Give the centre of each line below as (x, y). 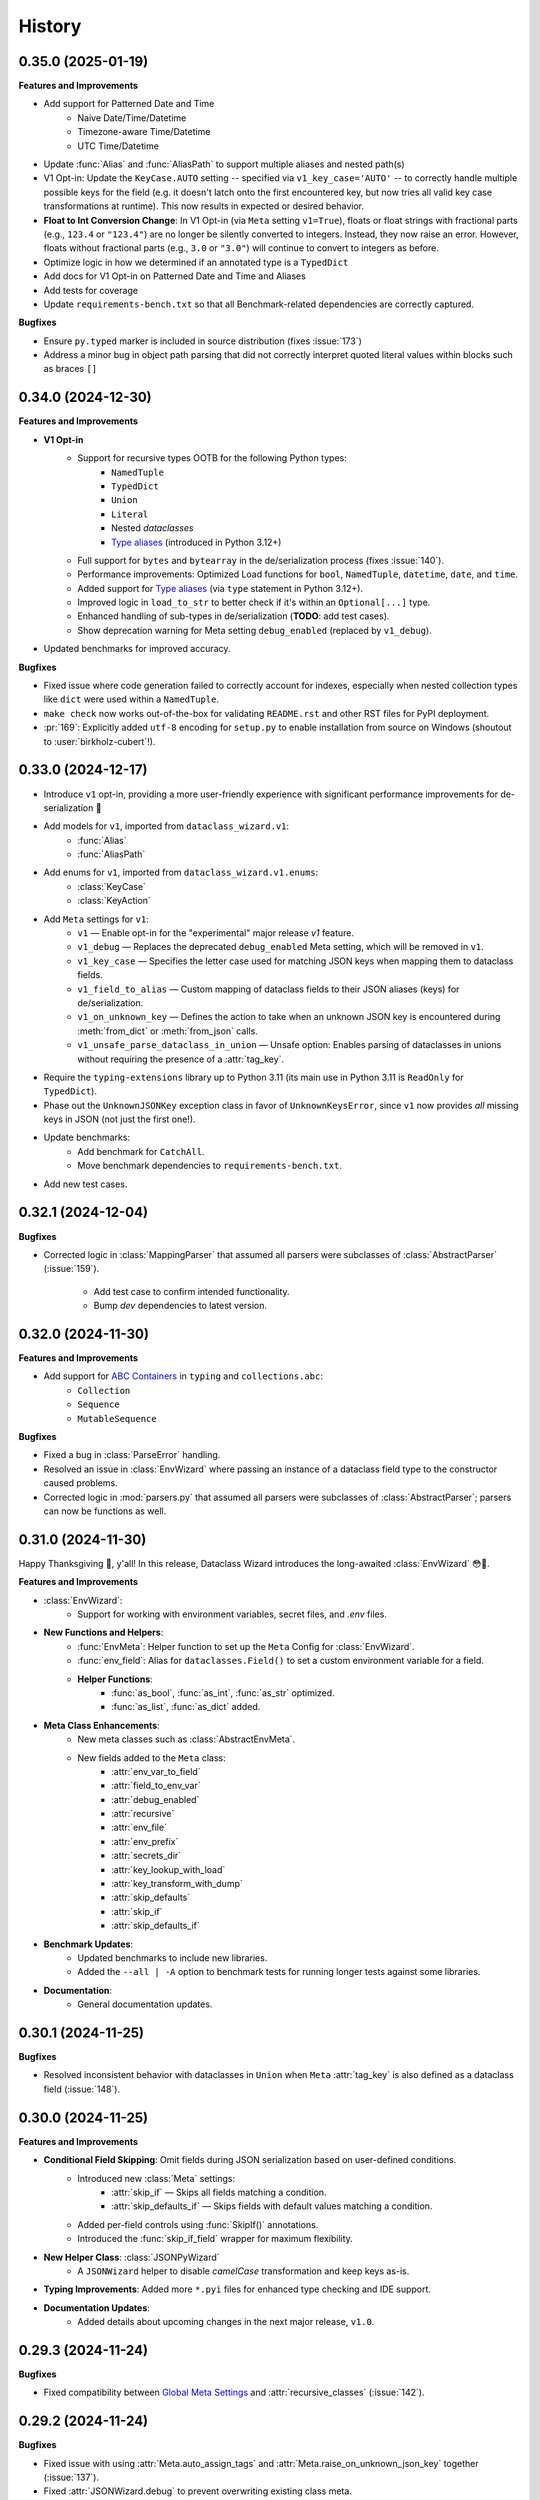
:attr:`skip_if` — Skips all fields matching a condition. (219, 2192)
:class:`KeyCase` (112, 886)
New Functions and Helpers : (103, 1632)
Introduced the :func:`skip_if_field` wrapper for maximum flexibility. (215, 2239)
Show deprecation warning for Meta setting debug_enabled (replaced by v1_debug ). (254, 630)
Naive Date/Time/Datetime (132, 117)
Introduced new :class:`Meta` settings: (156, 2178)
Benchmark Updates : (88, 1944)
